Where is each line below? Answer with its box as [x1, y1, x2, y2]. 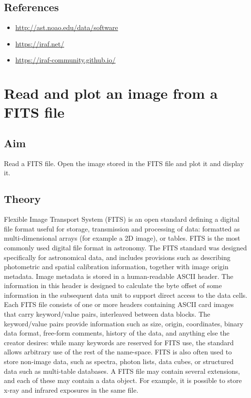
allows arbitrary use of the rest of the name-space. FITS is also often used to [4, 347, 232, 357]
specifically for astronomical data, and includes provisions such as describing [4, 252, 231, 262]
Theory [4, 191, 41, 206]
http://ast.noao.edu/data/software [15, 22, 118, 32]
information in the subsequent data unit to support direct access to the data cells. [4, 290, 248, 300]
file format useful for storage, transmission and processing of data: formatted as [4, 223, 240, 233]
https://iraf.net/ [15, 38, 64, 48]
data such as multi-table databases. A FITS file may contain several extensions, [4, 366, 240, 376]
